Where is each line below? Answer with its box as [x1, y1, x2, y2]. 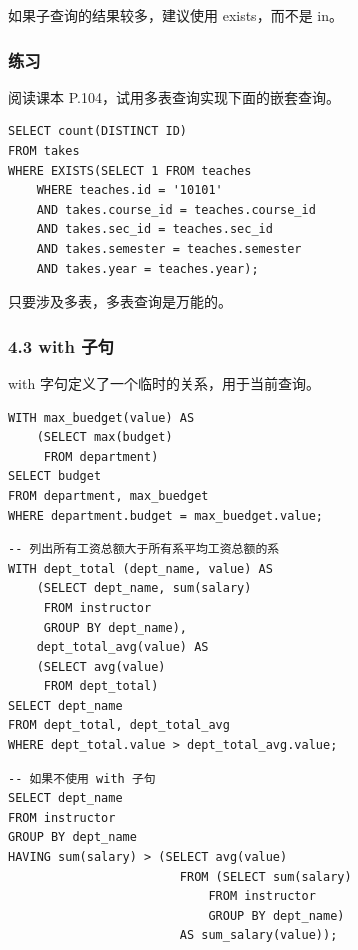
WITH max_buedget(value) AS [8, 410, 195, 425]
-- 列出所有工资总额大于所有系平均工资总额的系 [8, 542, 280, 557]
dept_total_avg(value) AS [36, 640, 209, 655]
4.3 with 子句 [8, 333, 114, 358]
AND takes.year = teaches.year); [36, 261, 259, 276]
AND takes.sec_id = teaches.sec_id [36, 222, 273, 237]
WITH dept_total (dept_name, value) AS [8, 561, 273, 576]
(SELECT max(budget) [36, 430, 173, 445]
